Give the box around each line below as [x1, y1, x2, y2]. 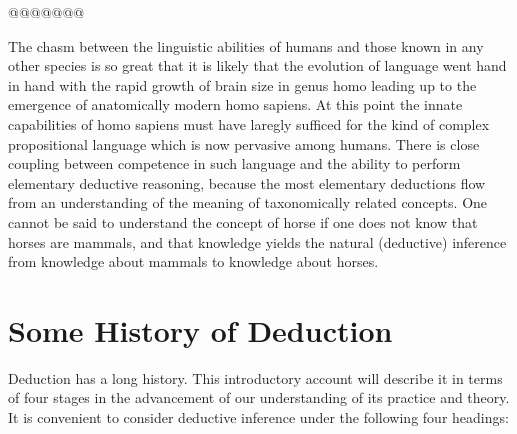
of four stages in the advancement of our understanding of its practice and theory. [8, 387, 510, 408]
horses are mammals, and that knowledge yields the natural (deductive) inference [8, 231, 507, 252]
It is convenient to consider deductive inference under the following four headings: [8, 407, 509, 428]
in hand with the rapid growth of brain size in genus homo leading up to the [8, 74, 477, 95]
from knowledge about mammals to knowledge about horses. [8, 251, 379, 272]
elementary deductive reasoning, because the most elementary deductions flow [8, 172, 486, 193]
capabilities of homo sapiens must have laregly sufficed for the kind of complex [8, 113, 490, 134]
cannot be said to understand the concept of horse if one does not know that [8, 211, 478, 232]
